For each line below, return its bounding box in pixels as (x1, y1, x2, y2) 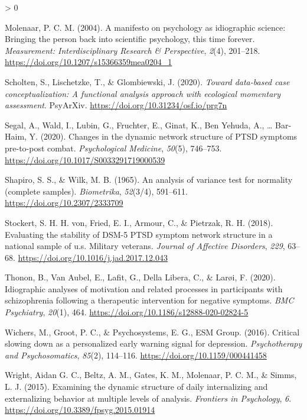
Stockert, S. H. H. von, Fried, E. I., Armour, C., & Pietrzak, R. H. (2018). (5, 216, 273, 228)
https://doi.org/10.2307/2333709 (5, 196, 123, 209)
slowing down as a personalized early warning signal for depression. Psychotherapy (5, 337, 302, 350)
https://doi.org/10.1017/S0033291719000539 (5, 153, 165, 166)
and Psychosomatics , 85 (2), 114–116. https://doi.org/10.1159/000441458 (5, 348, 267, 361)
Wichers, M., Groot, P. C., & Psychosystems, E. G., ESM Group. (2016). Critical (5, 325, 300, 338)
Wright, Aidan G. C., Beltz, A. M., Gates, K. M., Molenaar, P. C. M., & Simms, (5, 369, 297, 381)
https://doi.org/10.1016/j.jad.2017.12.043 (18, 251, 168, 263)
